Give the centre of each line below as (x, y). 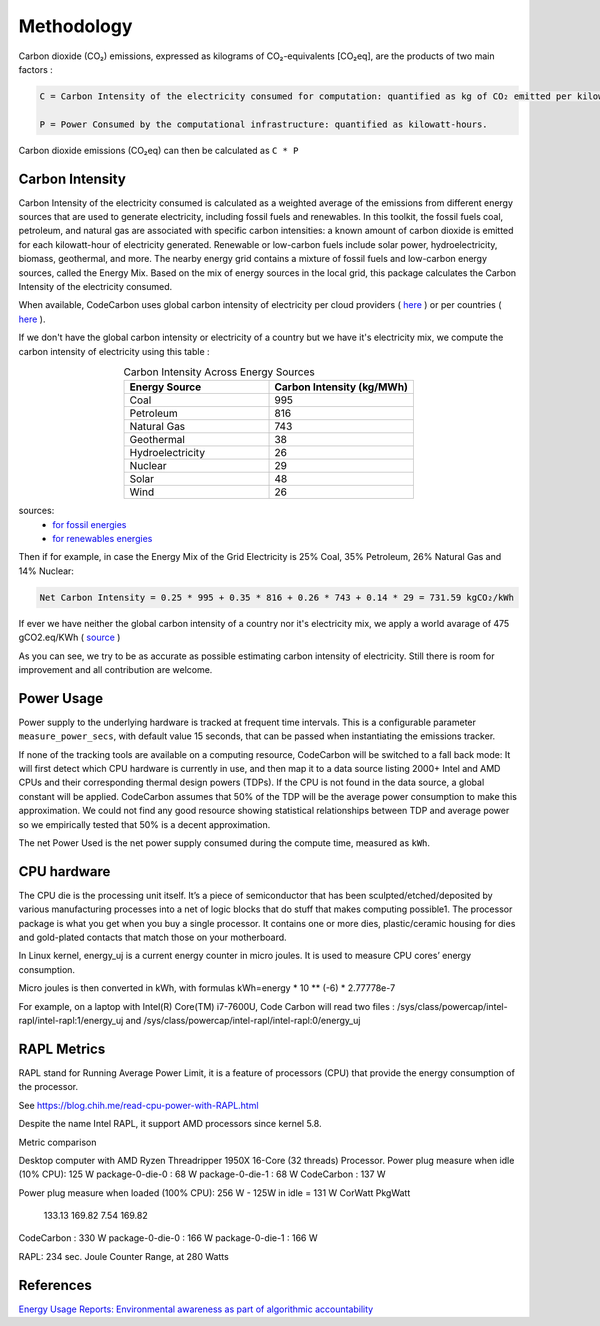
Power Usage (61, 698)
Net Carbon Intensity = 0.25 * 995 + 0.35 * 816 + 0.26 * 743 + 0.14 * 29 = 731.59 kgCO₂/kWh (277, 597)
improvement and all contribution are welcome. (115, 669)
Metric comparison (57, 1142)
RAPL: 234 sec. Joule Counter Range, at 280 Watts (123, 1256)
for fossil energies (89, 524)
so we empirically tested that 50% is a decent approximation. (144, 824)
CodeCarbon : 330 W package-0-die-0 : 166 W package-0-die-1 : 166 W (168, 1238)
